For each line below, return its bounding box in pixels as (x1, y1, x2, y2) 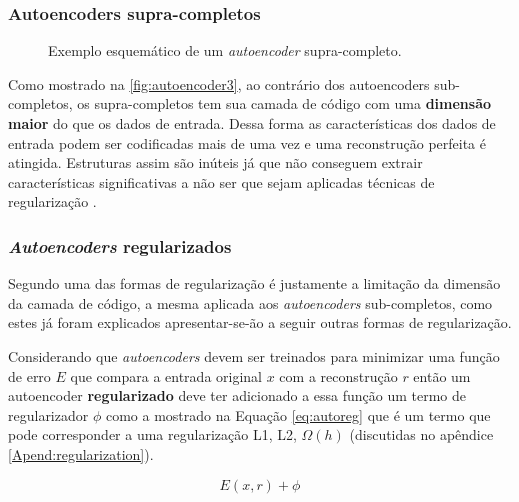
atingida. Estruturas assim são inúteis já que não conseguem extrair (8, 152, 423, 173)
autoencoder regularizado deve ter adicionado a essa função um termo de (8, 385, 467, 406)
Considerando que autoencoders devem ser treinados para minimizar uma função (8, 345, 500, 366)
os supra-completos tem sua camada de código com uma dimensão (77, 93, 492, 114)
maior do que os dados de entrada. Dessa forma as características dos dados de (8, 113, 496, 133)
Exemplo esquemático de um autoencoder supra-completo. (48, 40, 402, 61)
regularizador (8, 404, 89, 425)
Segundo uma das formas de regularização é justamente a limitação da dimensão (8, 273, 501, 294)
